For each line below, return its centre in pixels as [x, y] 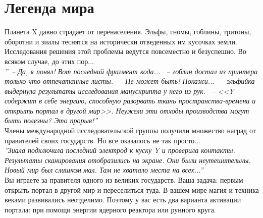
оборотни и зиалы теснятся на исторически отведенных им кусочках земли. [121, 41]
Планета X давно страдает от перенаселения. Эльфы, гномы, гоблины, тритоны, [128, 32]
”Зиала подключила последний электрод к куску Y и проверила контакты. [120, 150]
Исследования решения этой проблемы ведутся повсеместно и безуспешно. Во [125, 51]
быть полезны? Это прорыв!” [51, 120]
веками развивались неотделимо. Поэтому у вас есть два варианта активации [123, 200]
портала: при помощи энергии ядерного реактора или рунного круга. [110, 209]
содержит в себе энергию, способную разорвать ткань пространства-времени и [130, 101]
